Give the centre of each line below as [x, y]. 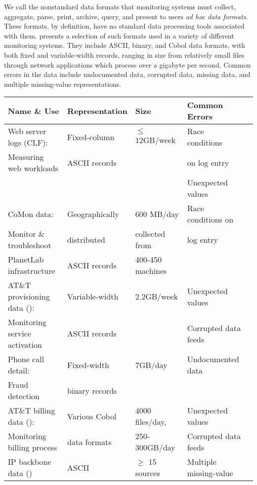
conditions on [210, 220]
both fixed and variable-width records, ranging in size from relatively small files [124, 55]
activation [25, 345]
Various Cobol [92, 416]
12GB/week [155, 140]
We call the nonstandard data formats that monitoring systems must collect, [120, 6]
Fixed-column [91, 137]
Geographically [93, 214]
